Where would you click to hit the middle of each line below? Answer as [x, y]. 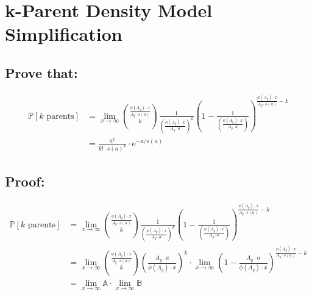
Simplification [64, 34]
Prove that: [41, 72]
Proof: [25, 181]
